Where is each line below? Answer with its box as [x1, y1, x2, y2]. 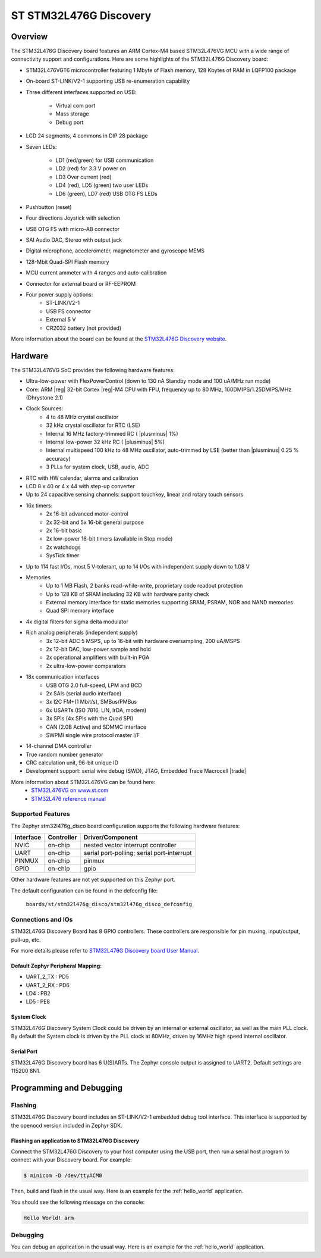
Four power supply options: [26, 291, 93, 298]
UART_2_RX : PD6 [26, 981, 70, 988]
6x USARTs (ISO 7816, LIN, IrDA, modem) [46, 706, 147, 714]
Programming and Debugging [11, 1082, 123, 1092]
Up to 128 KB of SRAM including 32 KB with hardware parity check [46, 590, 209, 598]
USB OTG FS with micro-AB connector [26, 225, 120, 232]
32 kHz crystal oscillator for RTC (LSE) [46, 422, 141, 429]
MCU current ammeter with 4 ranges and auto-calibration [26, 269, 167, 276]
